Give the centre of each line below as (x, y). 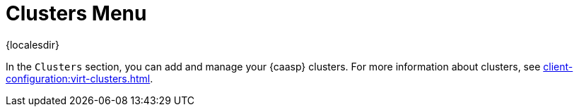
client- (558, 66)
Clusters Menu (76, 13)
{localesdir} (33, 44)
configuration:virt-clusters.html (78, 78)
